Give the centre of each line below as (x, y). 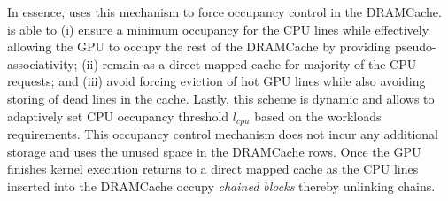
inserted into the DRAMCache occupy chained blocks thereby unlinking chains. (221, 186)
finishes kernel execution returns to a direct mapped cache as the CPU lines (213, 169)
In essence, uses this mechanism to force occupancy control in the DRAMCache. (224, 12)
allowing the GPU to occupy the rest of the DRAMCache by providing (199, 46)
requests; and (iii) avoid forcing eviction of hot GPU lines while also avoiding (216, 81)
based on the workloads (318, 116)
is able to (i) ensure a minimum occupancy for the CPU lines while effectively (218, 29)
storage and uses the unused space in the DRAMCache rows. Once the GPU (214, 151)
